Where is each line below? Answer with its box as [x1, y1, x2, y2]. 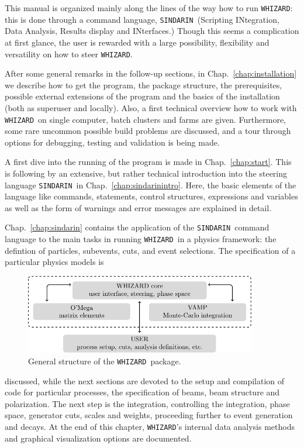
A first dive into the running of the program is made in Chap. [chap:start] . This [5, 156, 292, 168]
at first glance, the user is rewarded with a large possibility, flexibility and [5, 36, 270, 48]
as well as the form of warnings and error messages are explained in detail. [5, 201, 272, 213]
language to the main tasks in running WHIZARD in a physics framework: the [5, 233, 277, 245]
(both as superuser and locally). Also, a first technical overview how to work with [5, 101, 297, 113]
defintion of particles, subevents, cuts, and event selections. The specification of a [5, 244, 296, 256]
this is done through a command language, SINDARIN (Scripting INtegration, [5, 13, 279, 25]
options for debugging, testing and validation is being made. [5, 136, 220, 148]
